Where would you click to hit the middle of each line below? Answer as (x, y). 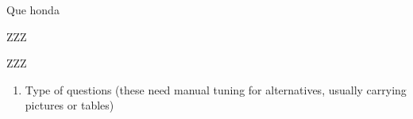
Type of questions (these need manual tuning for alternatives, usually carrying (216, 89)
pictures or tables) (69, 105)
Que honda (33, 10)
